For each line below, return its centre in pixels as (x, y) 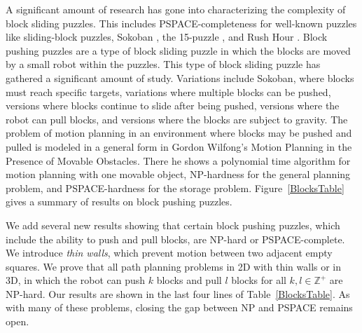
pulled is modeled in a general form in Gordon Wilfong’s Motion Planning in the (179, 146)
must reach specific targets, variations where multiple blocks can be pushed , (168, 91)
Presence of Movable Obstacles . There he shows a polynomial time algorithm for (178, 160)
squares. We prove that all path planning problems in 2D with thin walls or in (174, 266)
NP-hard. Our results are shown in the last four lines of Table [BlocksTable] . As (178, 293)
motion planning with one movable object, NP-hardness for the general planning (178, 174)
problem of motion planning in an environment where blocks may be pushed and (179, 133)
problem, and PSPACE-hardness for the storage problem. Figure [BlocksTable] (175, 188)
